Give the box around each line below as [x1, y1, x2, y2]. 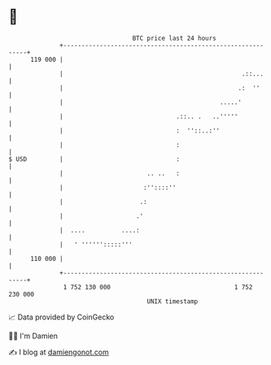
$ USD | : [8, 154, 181, 163]
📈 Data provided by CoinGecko [8, 312, 115, 322]
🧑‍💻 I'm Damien [8, 331, 59, 341]
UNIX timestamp [146, 297, 199, 306]
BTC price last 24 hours [132, 34, 217, 42]
